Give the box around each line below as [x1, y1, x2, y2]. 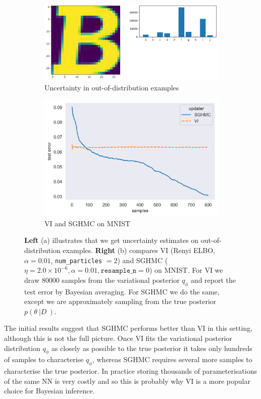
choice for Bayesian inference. [4, 385, 95, 396]
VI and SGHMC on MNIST [44, 218, 131, 228]
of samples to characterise [4, 354, 84, 365]
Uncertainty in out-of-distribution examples [44, 82, 179, 92]
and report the [190, 274, 236, 285]
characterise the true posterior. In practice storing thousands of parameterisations [4, 366, 257, 376]
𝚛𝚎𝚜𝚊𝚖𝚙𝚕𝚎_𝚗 [100, 267, 137, 275]
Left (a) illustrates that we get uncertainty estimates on [24, 235, 199, 245]
